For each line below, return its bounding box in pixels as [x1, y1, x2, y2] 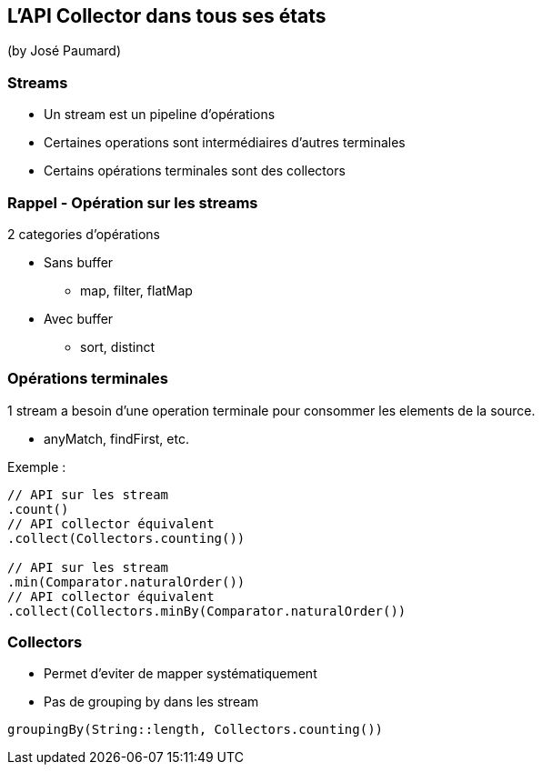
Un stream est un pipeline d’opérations [44, 106, 276, 123]
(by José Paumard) [7, 43, 122, 59]
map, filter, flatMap [80, 282, 193, 298]
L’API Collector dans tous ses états [7, 5, 326, 27]
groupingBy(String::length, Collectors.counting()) [7, 722, 384, 737]
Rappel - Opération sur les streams [7, 193, 258, 212]
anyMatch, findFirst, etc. [44, 430, 189, 446]
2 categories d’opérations [7, 226, 160, 242]
